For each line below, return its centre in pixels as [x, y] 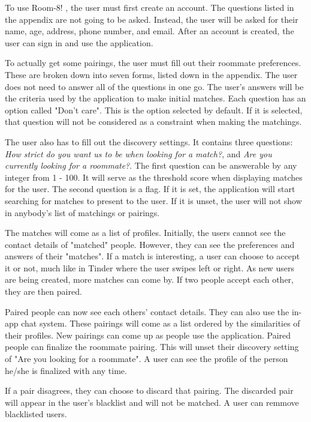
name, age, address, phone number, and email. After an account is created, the [150, 31]
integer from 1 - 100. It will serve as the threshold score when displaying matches [154, 177]
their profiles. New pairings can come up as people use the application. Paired [148, 335]
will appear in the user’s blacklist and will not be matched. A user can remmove [152, 402]
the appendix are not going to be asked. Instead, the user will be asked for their [152, 19]
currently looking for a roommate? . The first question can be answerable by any [151, 165]
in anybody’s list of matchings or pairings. [82, 212]
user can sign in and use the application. [79, 42]
